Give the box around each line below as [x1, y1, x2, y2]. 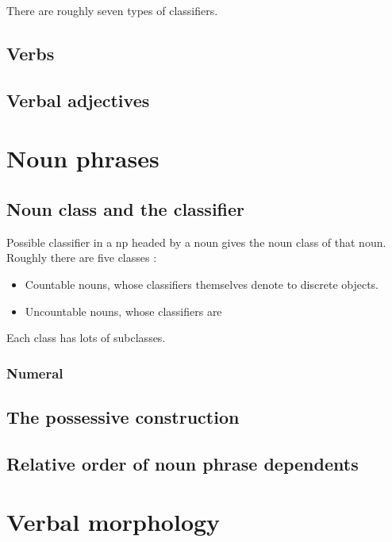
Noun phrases [6, 142, 159, 175]
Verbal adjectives [6, 87, 150, 112]
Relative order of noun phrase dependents [6, 451, 359, 475]
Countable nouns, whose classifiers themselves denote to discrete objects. [25, 275, 379, 292]
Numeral [6, 363, 63, 382]
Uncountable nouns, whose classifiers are [25, 302, 222, 319]
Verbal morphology [6, 505, 221, 538]
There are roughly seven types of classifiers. [6, 2, 218, 18]
